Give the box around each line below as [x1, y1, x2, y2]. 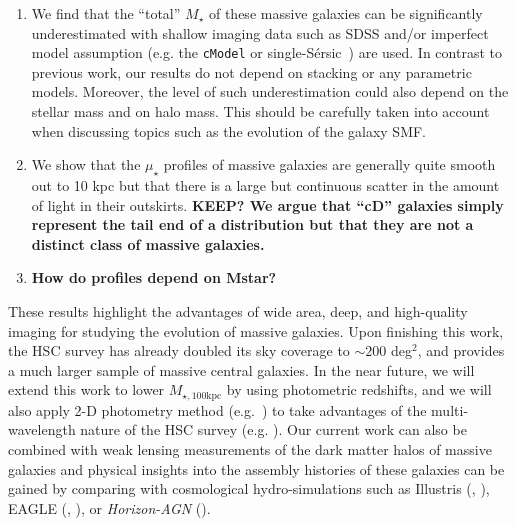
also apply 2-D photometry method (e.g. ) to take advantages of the [8, 399, 427, 420]
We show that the [31, 154, 141, 175]
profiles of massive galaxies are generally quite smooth [163, 154, 496, 175]
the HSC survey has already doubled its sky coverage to [8, 340, 350, 361]
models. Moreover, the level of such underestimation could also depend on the [31, 81, 509, 102]
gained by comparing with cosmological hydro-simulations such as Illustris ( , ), [8, 478, 490, 499]
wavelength [8, 419, 76, 440]
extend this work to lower [8, 379, 165, 400]
